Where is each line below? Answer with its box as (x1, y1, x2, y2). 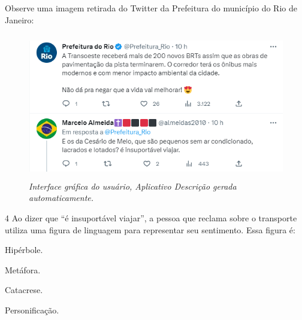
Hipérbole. (5, 243, 43, 256)
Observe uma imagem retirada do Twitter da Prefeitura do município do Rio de (5, 2, 297, 14)
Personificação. (5, 303, 59, 316)
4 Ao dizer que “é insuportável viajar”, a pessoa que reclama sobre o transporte (5, 211, 297, 224)
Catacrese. (5, 284, 43, 296)
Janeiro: (5, 13, 34, 26)
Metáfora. (5, 263, 41, 276)
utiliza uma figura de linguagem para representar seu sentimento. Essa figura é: (5, 223, 295, 236)
